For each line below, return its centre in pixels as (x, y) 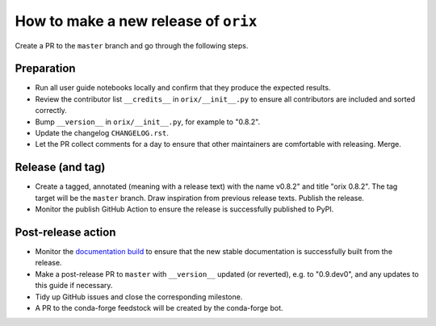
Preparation (45, 69)
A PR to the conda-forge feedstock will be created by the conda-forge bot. (159, 307)
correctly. (51, 111)
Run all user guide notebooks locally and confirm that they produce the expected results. (183, 88)
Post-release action (65, 232)
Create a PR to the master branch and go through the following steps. (132, 45)
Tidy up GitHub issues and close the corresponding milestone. (139, 297)
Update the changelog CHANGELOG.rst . (102, 133)
